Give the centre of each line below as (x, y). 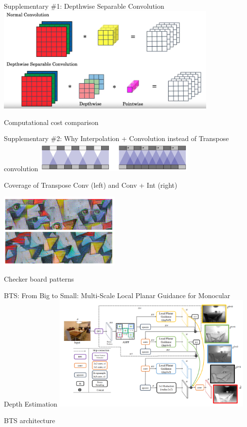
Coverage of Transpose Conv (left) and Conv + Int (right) (91, 185)
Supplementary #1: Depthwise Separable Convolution (84, 6)
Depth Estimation (31, 404)
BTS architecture (30, 420)
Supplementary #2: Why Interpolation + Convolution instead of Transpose (116, 138)
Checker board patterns (39, 279)
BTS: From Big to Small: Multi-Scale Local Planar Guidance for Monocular (117, 295)
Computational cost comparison (51, 122)
